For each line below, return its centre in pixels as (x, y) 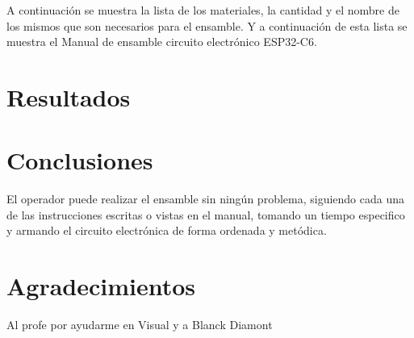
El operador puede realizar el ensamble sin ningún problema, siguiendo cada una (205, 199)
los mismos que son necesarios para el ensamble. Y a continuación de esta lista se (207, 25)
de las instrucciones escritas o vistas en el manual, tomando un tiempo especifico (206, 214)
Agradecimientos (101, 286)
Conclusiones (80, 160)
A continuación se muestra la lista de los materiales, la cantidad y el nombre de (203, 10)
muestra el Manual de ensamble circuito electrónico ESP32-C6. (162, 42)
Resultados (69, 96)
